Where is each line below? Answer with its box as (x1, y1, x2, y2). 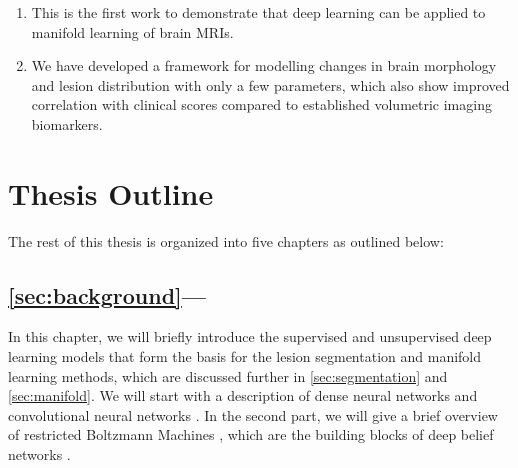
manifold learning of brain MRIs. (31, 21, 234, 42)
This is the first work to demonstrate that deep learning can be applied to (31, 2, 486, 22)
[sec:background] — (8, 279, 206, 310)
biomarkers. (31, 113, 103, 134)
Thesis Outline (8, 172, 214, 213)
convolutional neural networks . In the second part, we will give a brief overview (8, 404, 498, 425)
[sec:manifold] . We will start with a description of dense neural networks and (8, 385, 478, 406)
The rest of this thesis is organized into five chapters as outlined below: (8, 230, 444, 251)
